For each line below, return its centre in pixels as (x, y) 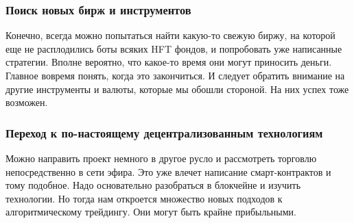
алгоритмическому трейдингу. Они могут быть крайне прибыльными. (151, 212)
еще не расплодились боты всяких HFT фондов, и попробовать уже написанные (174, 48)
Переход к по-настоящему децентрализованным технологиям (164, 132)
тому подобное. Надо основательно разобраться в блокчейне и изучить (153, 185)
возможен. (27, 102)
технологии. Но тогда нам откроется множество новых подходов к (144, 198)
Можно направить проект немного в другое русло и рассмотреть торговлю (161, 158)
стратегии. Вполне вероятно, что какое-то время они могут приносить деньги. (169, 62)
